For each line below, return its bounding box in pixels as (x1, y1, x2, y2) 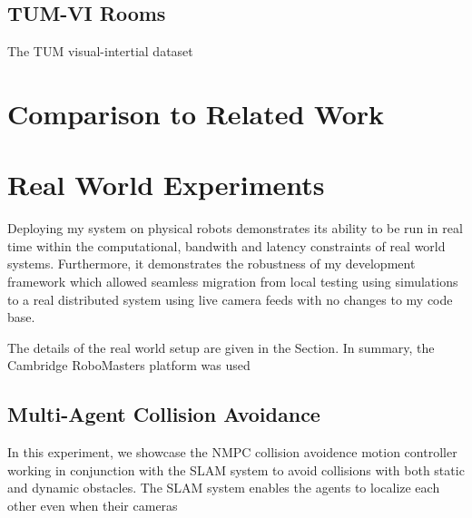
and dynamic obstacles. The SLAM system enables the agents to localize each (7, 478, 440, 497)
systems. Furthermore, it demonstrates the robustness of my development (7, 254, 416, 273)
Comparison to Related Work (7, 94, 385, 132)
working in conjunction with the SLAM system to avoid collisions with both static (7, 460, 465, 479)
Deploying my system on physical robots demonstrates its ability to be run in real (7, 219, 463, 238)
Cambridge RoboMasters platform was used (7, 356, 251, 375)
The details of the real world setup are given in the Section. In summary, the (7, 337, 435, 357)
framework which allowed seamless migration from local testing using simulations (7, 272, 458, 291)
